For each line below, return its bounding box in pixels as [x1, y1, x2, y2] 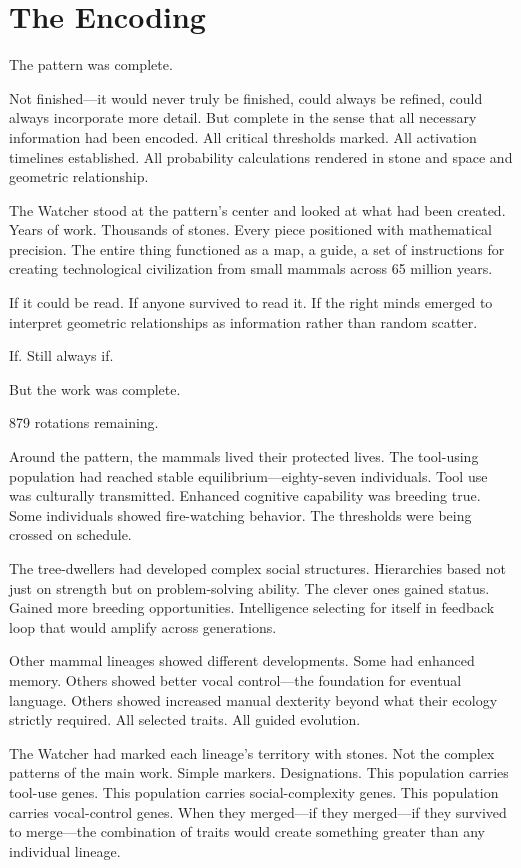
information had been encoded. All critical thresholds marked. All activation [9, 126, 477, 147]
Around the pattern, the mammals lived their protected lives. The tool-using [9, 446, 479, 467]
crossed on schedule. [9, 524, 132, 545]
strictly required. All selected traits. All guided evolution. [9, 709, 361, 730]
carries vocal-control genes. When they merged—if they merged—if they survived [9, 801, 507, 822]
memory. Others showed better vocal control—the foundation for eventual [9, 669, 462, 690]
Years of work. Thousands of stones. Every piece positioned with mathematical [9, 219, 492, 240]
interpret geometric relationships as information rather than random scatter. [9, 311, 478, 332]
